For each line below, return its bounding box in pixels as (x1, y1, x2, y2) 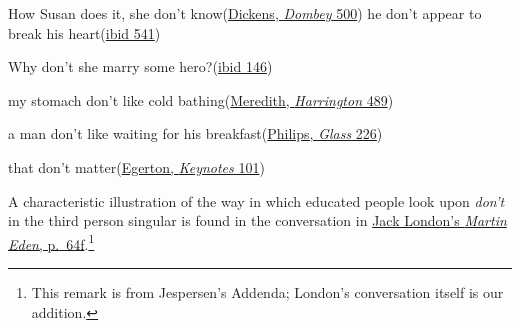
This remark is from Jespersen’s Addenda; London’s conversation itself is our (31, 282, 504, 302)
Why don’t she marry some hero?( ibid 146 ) (8, 56, 273, 77)
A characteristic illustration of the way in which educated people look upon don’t (8, 190, 505, 211)
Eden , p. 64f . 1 (8, 230, 95, 254)
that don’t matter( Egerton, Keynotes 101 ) (8, 156, 265, 177)
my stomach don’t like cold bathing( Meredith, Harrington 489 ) (8, 89, 394, 110)
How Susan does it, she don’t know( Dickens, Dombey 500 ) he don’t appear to (8, 3, 482, 23)
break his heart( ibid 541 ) (8, 22, 161, 43)
